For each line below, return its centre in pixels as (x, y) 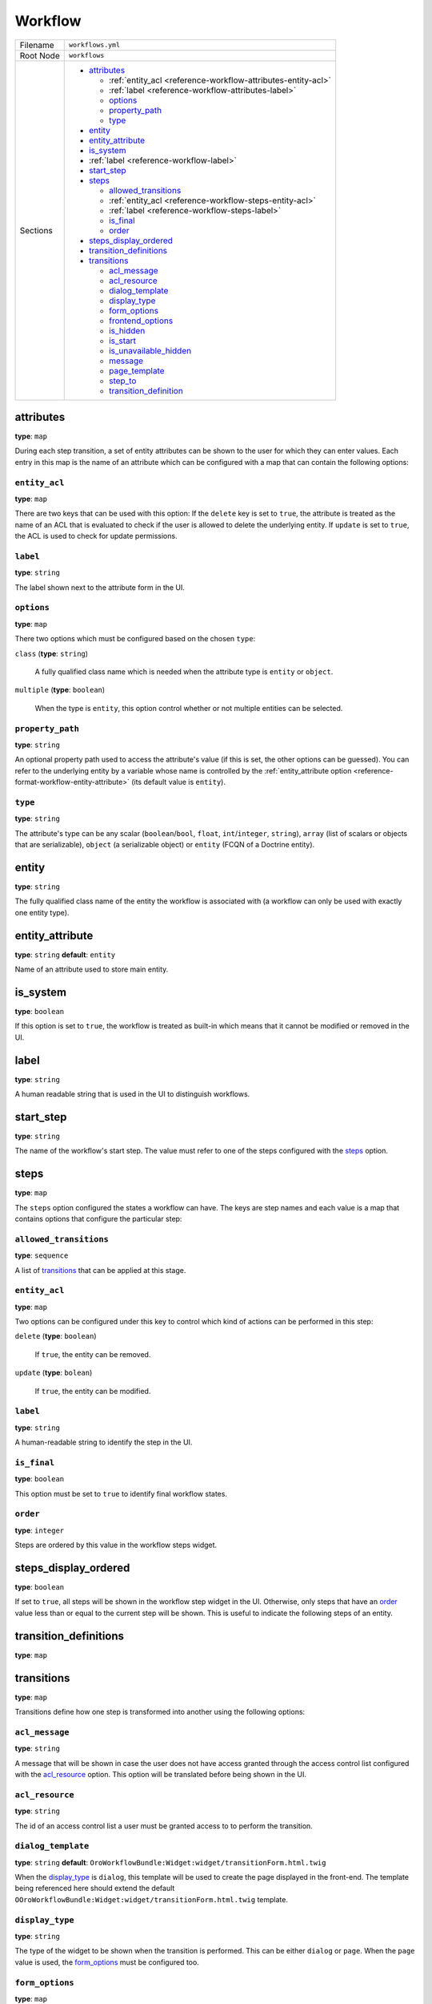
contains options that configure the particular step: (98, 1218)
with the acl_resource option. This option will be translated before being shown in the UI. (161, 1774)
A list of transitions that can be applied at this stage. (100, 1270)
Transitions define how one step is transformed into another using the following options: (160, 1712)
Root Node (40, 55)
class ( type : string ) (51, 653)
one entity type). (42, 912)
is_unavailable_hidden (150, 350)
